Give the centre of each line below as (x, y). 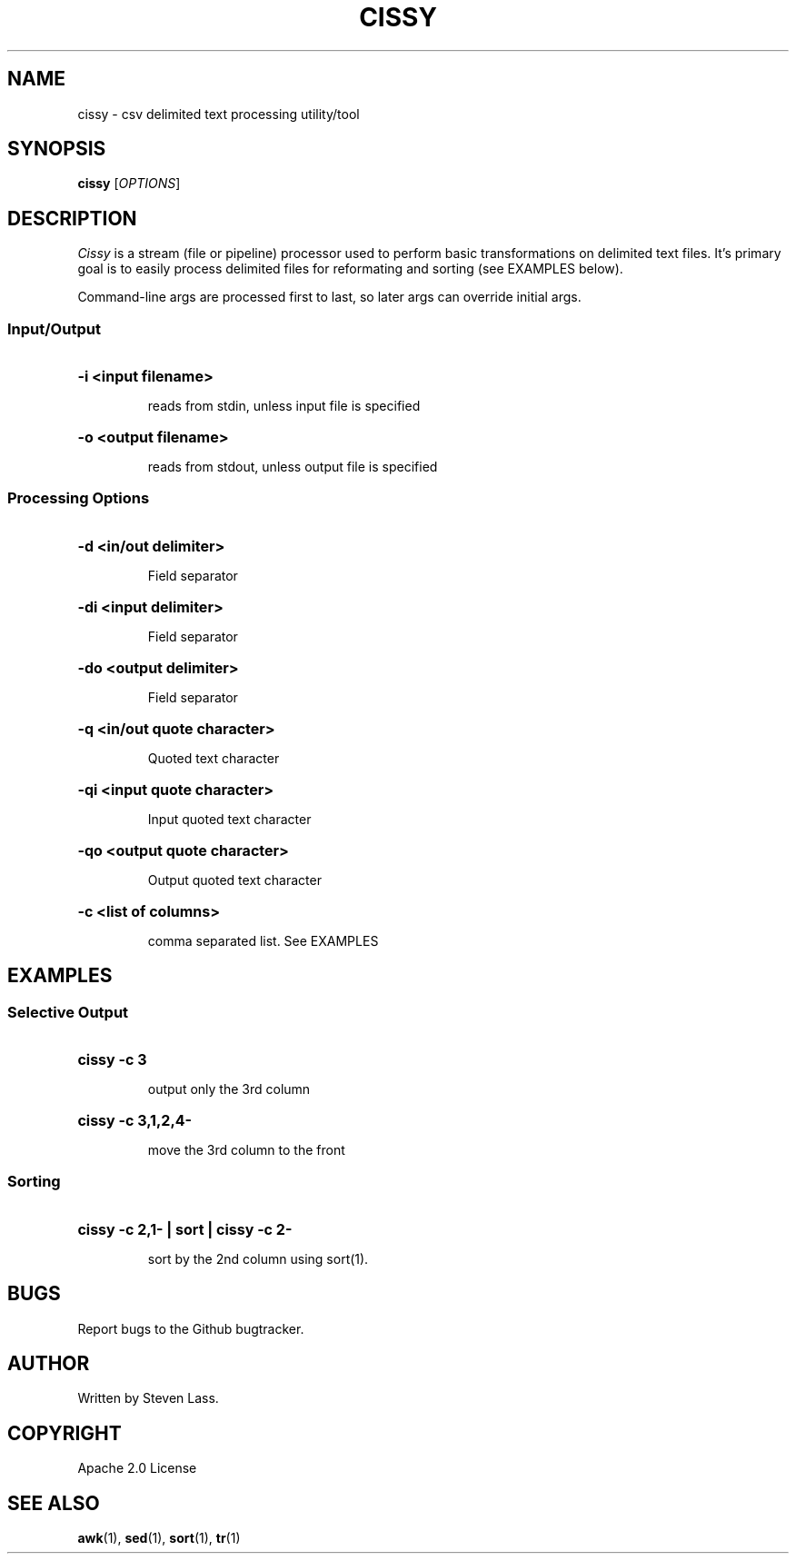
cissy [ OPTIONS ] (129, 184)
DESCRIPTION (72, 218)
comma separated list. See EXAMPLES (263, 940)
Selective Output (68, 1012)
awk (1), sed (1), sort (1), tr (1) (159, 1538)
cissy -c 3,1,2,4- (135, 1120)
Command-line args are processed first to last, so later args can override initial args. (329, 297)
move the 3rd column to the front (246, 1150)
